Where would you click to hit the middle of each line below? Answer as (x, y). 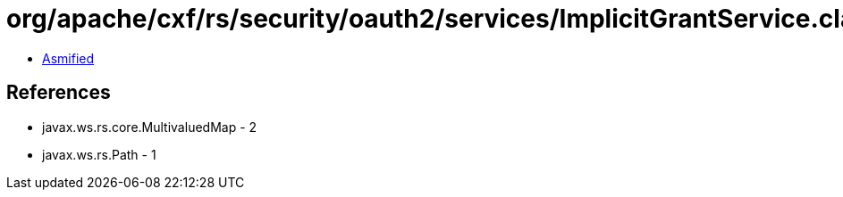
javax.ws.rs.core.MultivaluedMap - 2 (150, 127)
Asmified (68, 58)
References (59, 93)
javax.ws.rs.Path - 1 (99, 154)
